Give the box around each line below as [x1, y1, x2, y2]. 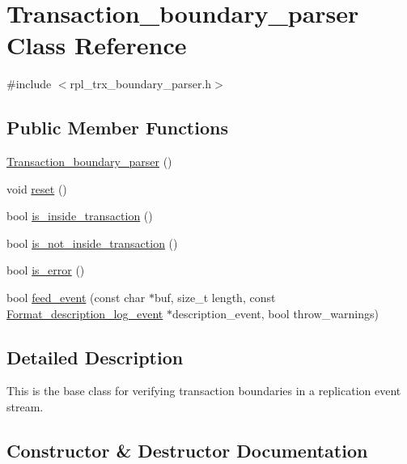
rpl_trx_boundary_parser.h [70, 75, 212, 92]
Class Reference [6, 28, 187, 62]
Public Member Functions [6, 115, 228, 140]
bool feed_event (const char [6, 289, 146, 306]
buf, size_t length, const [154, 289, 276, 306]
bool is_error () [6, 262, 85, 279]
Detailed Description [6, 344, 184, 369]
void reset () [6, 180, 67, 197]
